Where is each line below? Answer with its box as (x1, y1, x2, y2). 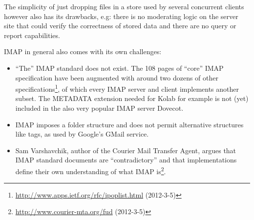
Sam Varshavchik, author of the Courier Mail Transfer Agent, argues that (15, 145, 236, 155)
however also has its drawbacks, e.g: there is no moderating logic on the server (4, 11, 238, 21)
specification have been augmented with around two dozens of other (15, 72, 218, 82)
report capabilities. (4, 30, 60, 40)
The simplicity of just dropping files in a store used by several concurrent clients (4, 1, 244, 11)
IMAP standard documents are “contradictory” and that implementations (15, 155, 237, 165)
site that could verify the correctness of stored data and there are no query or (4, 20, 236, 31)
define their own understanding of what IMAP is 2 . (15, 164, 166, 176)
